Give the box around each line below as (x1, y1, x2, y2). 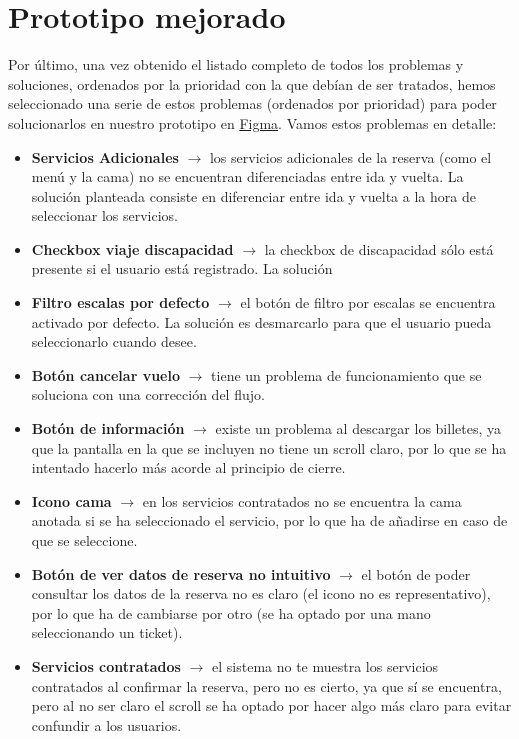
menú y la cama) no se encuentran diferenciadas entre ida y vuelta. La (31, 166, 464, 187)
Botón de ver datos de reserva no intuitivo (31, 563, 331, 584)
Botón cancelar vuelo (31, 364, 181, 385)
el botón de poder (361, 563, 471, 584)
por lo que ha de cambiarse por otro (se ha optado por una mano (31, 602, 431, 623)
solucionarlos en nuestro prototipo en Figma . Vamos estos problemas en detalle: (8, 112, 497, 133)
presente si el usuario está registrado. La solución (31, 258, 333, 279)
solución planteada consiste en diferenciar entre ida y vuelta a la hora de (31, 185, 476, 206)
